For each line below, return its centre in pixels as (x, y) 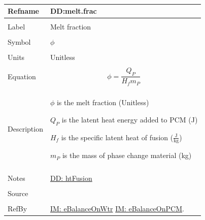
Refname (23, 11)
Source (18, 193)
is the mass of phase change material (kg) (127, 155)
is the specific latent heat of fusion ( (117, 137)
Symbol (19, 42)
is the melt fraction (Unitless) (103, 102)
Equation (22, 76)
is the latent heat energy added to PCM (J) (130, 119)
